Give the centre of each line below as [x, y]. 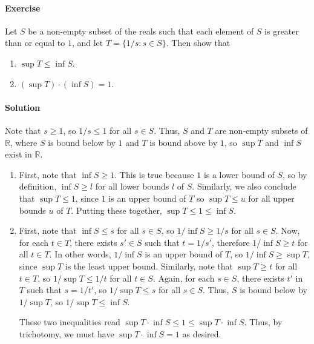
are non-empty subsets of [261, 130]
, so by [295, 174]
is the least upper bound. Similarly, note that [149, 266]
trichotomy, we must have [67, 333]
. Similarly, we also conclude [244, 186]
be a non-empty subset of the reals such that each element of [141, 31]
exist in [18, 154]
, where [24, 142]
